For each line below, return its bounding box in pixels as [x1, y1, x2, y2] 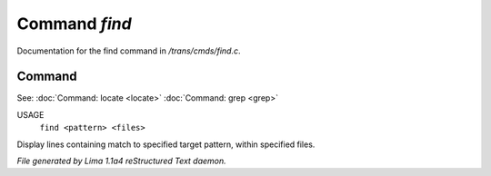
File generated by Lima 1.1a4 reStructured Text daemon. [16, 155, 226, 167]
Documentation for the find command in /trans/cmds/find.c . [16, 45, 241, 56]
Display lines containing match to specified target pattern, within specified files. [16, 139, 316, 150]
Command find [16, 14, 132, 34]
